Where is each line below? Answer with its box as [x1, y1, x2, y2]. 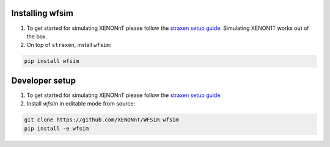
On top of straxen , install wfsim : [26, 41, 112, 49]
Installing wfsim [11, 8, 73, 18]
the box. [26, 32, 48, 40]
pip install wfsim [24, 58, 79, 65]
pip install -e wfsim [24, 125, 89, 132]
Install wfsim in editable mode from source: [26, 100, 136, 107]
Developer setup [11, 75, 76, 85]
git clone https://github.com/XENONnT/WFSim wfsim [24, 117, 180, 123]
